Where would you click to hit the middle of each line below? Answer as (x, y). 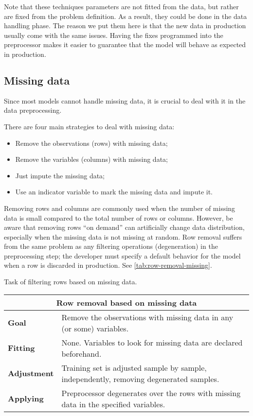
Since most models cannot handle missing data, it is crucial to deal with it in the (125, 100)
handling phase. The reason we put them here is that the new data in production (125, 26)
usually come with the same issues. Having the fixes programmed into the (114, 35)
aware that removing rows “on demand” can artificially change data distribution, (124, 227)
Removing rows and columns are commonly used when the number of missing (120, 208)
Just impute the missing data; (60, 175)
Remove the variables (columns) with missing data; (91, 159)
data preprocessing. (33, 110)
